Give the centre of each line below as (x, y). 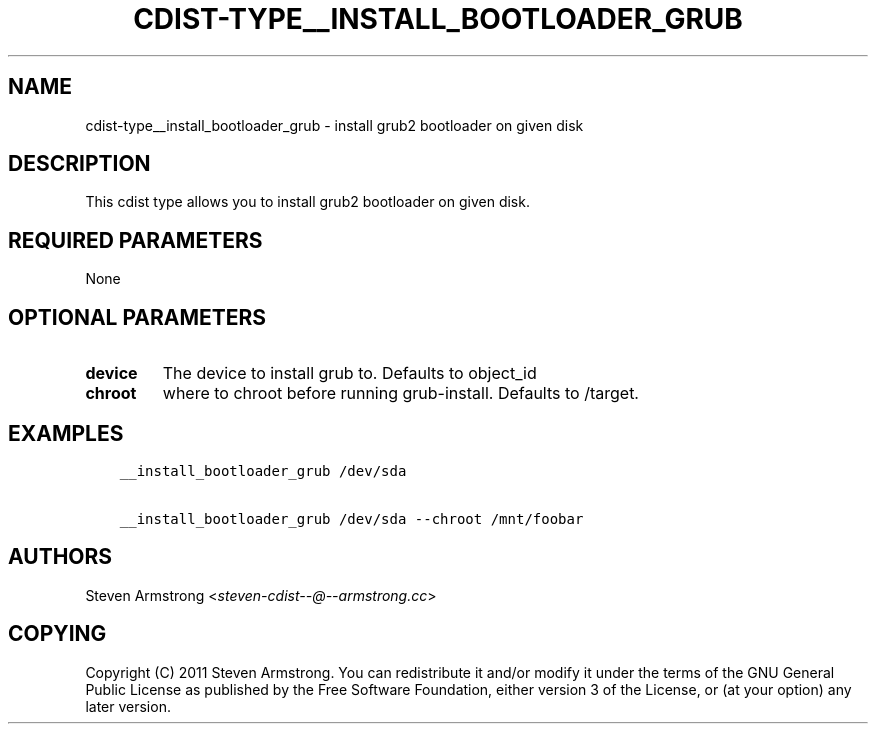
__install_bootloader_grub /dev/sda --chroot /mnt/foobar (351, 518)
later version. (128, 706)
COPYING (57, 634)
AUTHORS (60, 557)
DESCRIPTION (79, 164)
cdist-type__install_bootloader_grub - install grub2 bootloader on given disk (334, 125)
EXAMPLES (66, 433)
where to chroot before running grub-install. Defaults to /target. (400, 393)
